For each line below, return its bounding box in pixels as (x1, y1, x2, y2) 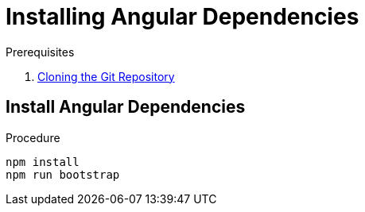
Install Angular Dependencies (6, 97, 246, 118)
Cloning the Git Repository (37, 69, 175, 83)
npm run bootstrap (6, 168, 120, 181)
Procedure (6, 130, 60, 145)
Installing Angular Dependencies (6, 3, 359, 30)
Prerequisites (6, 44, 75, 59)
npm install (6, 155, 80, 168)
